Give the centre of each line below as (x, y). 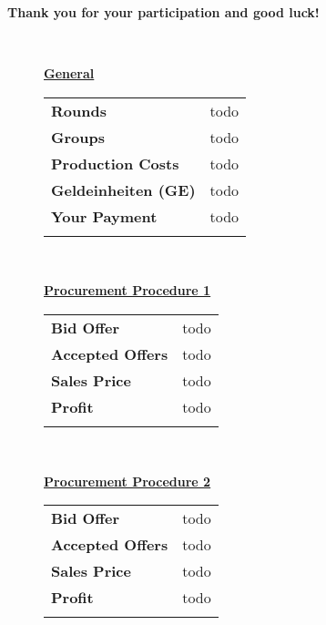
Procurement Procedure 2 (127, 481)
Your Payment (104, 216)
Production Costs (115, 163)
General (69, 73)
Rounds (79, 110)
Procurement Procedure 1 (127, 290)
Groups (78, 137)
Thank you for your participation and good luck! (163, 12)
